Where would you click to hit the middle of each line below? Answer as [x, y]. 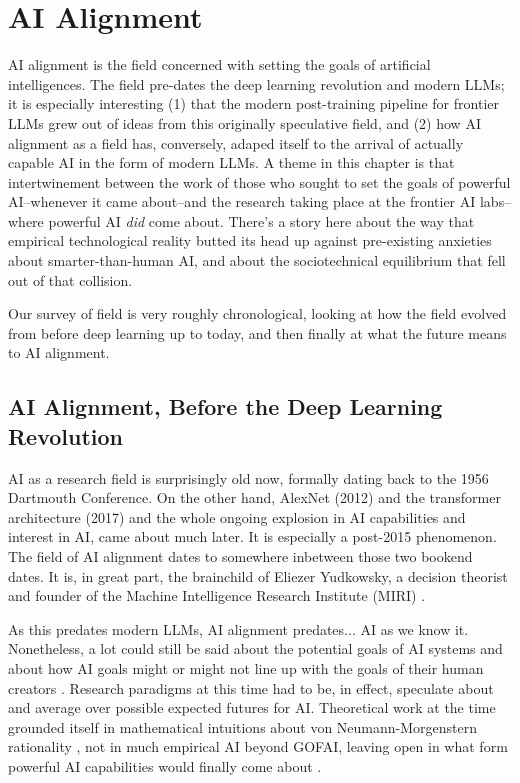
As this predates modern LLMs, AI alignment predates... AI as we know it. [238, 628]
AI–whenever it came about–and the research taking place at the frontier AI [242, 201]
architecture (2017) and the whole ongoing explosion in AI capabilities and [237, 516]
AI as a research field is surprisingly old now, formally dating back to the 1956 [248, 477]
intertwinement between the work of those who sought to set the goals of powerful [259, 181]
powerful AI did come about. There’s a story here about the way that [261, 220]
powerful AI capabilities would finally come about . [165, 765]
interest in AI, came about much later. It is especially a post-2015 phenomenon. [252, 536]
